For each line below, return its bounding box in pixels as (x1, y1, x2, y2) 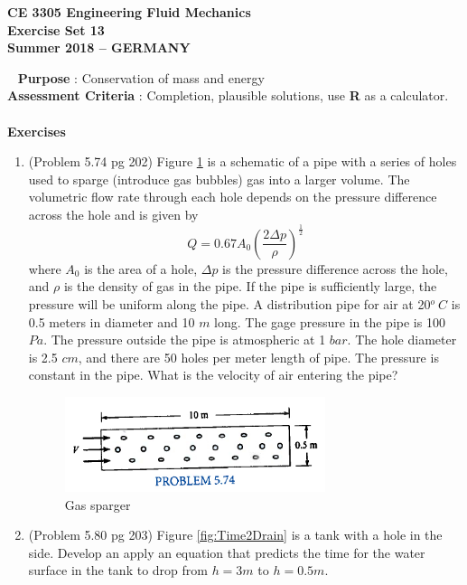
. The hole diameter (347, 330, 457, 349)
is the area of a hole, (84, 259, 198, 278)
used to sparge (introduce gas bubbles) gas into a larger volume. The (28, 169, 410, 188)
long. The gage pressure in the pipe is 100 (214, 312, 445, 331)
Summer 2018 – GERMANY (7, 38, 191, 57)
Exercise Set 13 (7, 20, 105, 39)
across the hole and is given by (28, 204, 199, 223)
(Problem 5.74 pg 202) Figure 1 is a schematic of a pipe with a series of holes (28, 152, 457, 171)
